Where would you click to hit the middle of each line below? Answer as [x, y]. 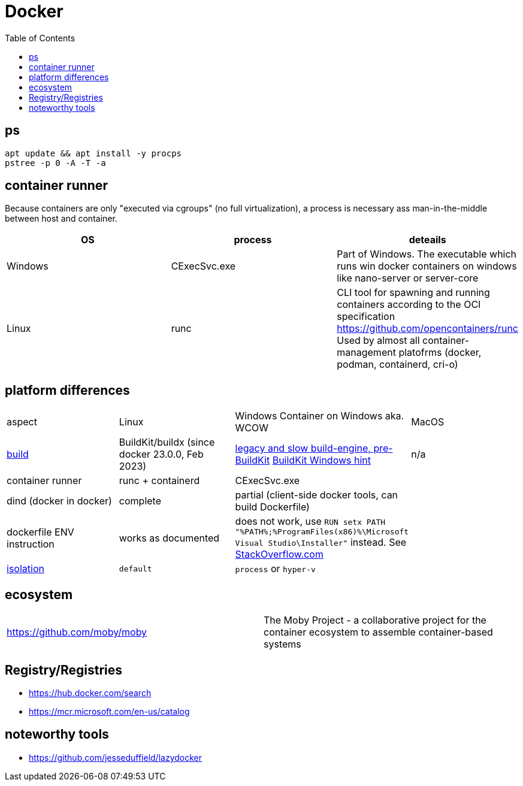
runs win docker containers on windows [427, 266]
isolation [25, 569]
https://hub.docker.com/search [90, 693]
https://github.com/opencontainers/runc [427, 329]
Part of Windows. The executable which [427, 254]
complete [140, 501]
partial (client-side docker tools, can [317, 495]
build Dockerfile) [272, 507]
